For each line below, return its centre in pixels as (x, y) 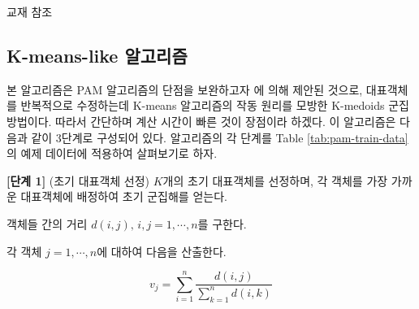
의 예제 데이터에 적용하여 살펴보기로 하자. (112, 153)
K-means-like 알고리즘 (97, 55)
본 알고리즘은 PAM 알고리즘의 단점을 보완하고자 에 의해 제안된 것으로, (185, 89)
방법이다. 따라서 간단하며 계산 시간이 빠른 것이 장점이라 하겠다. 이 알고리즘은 (201, 121)
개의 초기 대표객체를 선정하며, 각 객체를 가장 (275, 180)
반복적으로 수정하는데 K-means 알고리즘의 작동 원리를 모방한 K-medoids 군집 (215, 105)
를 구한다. (222, 223)
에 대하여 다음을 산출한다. (162, 251)
